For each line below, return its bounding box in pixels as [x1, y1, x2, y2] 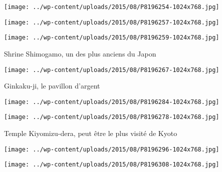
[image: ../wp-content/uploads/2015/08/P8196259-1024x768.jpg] [4, 34, 219, 41]
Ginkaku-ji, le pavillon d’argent [4, 80, 100, 91]
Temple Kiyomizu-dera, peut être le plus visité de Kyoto [4, 128, 177, 138]
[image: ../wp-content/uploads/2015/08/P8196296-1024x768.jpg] [4, 145, 219, 153]
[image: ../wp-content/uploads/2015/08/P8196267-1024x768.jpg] [4, 66, 219, 73]
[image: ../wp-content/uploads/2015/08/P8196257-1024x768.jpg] [4, 18, 219, 26]
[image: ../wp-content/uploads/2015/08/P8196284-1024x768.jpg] [4, 98, 219, 105]
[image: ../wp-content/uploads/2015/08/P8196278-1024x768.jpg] [4, 113, 219, 121]
